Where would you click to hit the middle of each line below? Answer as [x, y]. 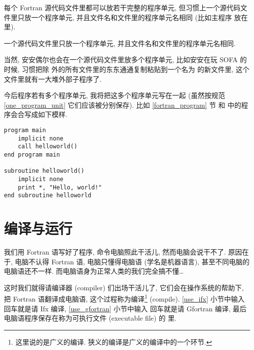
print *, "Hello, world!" [60, 187]
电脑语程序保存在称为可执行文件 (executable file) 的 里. [90, 318]
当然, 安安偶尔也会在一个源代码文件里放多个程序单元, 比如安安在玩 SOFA [121, 59]
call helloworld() [48, 147]
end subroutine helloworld [48, 196]
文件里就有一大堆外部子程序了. [53, 79]
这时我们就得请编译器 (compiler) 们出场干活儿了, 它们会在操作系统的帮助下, [124, 287]
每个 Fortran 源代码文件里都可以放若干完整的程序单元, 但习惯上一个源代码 [122, 7]
